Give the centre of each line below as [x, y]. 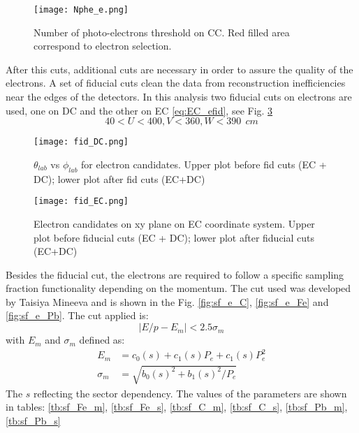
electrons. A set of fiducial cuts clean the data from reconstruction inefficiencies [176, 83]
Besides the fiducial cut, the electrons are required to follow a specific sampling [175, 274]
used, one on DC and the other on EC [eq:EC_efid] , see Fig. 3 [139, 110]
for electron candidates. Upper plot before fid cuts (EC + [204, 164]
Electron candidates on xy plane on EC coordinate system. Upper [174, 223]
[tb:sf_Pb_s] [33, 420]
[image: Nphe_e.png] [81, 10]
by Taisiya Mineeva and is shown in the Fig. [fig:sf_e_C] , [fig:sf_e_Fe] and [167, 301]
